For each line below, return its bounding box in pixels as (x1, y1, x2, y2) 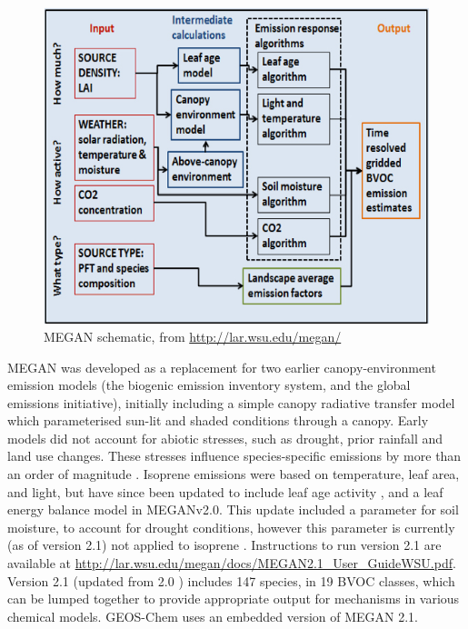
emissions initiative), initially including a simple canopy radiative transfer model (7, 393, 455, 412)
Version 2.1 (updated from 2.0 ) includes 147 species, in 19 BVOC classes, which (7, 571, 455, 590)
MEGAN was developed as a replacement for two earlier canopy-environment (7, 357, 436, 376)
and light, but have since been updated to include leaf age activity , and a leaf (7, 482, 443, 501)
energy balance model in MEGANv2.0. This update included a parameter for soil (7, 500, 459, 519)
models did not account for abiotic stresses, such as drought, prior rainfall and (7, 428, 443, 447)
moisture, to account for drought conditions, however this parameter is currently (7, 517, 455, 536)
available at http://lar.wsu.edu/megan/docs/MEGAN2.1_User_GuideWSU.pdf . (7, 554, 456, 573)
